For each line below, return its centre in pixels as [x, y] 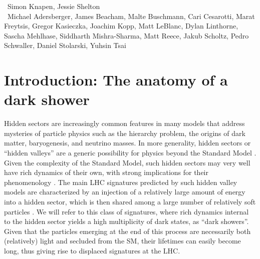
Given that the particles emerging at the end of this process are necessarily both [127, 231]
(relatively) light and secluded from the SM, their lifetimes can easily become [122, 241]
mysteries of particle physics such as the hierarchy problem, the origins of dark [125, 133]
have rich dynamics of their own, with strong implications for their [106, 172]
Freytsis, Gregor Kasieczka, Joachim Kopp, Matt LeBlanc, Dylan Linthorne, [121, 26]
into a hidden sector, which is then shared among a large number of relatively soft [130, 202]
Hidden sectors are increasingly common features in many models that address [124, 123]
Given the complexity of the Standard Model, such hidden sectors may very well [127, 162]
